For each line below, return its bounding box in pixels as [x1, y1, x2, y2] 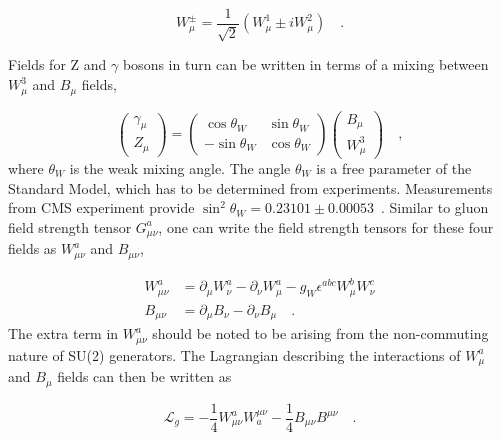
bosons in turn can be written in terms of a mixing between [122, 54, 489, 75]
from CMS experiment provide [8, 197, 195, 218]
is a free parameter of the [316, 158, 472, 179]
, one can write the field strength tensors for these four [158, 216, 494, 237]
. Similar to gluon [380, 197, 489, 218]
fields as [8, 238, 57, 259]
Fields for [8, 54, 66, 75]
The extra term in [8, 323, 119, 344]
